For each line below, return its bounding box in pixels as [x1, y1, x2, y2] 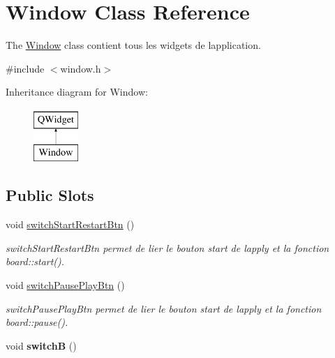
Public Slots [6, 184, 94, 206]
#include [6, 61, 45, 75]
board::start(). [6, 254, 65, 269]
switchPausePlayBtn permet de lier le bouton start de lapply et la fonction [6, 301, 322, 315]
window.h [60, 61, 101, 75]
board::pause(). [6, 315, 68, 329]
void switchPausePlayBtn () [6, 278, 125, 292]
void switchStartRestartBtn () [6, 217, 135, 232]
